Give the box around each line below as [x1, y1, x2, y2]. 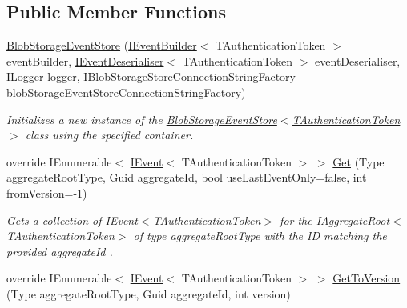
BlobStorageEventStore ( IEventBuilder [6, 37, 197, 54]
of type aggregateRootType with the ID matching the [133, 227, 387, 244]
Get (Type [332, 153, 385, 170]
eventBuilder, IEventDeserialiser [6, 52, 164, 69]
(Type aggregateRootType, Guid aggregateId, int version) [6, 285, 291, 302]
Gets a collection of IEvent [6, 211, 138, 228]
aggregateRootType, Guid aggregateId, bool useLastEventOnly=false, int [6, 169, 367, 186]
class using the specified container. [25, 126, 194, 143]
